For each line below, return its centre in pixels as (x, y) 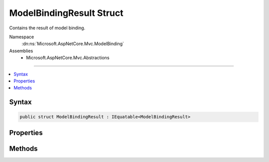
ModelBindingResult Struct (66, 13)
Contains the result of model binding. (47, 28)
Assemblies (21, 51)
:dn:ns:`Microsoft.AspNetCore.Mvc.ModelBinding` (73, 44)
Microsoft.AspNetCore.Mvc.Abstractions (68, 58)
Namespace (22, 37)
